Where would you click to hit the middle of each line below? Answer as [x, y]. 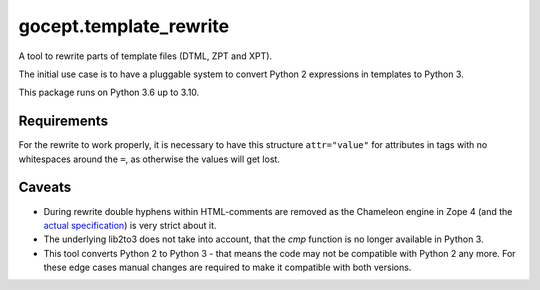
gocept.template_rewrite [124, 26]
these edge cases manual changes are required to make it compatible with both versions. [227, 267]
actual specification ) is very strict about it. [130, 225]
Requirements [63, 121]
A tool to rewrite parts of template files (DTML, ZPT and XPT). [145, 56]
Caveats [45, 187]
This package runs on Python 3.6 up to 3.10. [109, 92]
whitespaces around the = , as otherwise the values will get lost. [149, 159]
